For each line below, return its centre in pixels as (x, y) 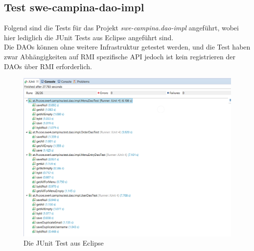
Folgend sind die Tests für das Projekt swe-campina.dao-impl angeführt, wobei (121, 28)
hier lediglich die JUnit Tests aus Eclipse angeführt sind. (89, 37)
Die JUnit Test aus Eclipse (64, 243)
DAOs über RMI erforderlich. (48, 66)
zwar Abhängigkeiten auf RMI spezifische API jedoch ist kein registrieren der (120, 56)
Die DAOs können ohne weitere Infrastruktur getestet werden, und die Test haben (127, 47)
